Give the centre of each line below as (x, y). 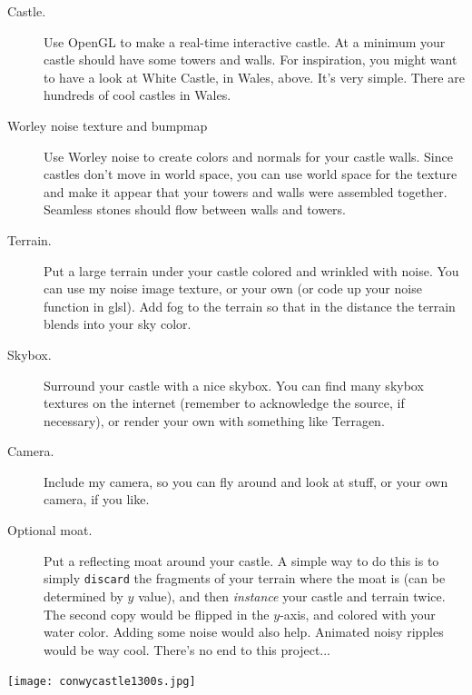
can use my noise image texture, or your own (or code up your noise (233, 288)
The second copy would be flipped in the (157, 614)
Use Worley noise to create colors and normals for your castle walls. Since (248, 156)
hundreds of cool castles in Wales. (138, 95)
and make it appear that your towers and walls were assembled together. (246, 191)
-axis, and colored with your (358, 614)
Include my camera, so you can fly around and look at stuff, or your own (246, 481)
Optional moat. (50, 530)
